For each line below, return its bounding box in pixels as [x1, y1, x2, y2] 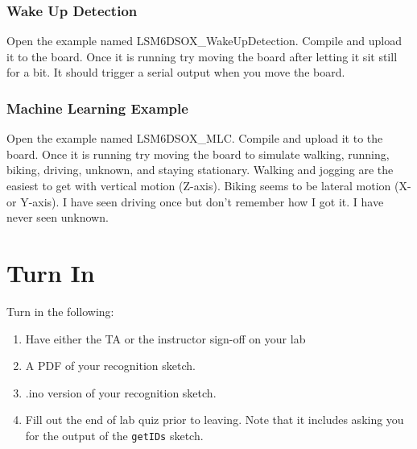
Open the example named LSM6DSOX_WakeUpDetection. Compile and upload [6, 32, 403, 49]
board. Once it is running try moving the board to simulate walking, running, [6, 145, 390, 162]
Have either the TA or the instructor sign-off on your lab [25, 330, 306, 347]
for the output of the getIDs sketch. [25, 426, 204, 443]
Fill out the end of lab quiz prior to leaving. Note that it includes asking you [25, 411, 404, 428]
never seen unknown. [6, 209, 109, 226]
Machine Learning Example [6, 98, 188, 118]
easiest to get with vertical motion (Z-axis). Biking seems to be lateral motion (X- [6, 177, 411, 193]
